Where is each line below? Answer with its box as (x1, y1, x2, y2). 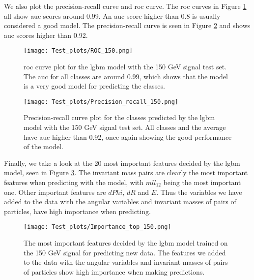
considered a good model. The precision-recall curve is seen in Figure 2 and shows (4, 20, 251, 31)
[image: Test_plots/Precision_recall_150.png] (24, 98, 178, 105)
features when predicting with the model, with (4, 177, 144, 187)
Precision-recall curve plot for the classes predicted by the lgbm (24, 112, 215, 123)
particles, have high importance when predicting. (4, 206, 151, 216)
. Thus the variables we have (156, 187, 242, 197)
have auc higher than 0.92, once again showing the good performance (24, 131, 232, 142)
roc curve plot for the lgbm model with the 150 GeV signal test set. (24, 62, 227, 72)
